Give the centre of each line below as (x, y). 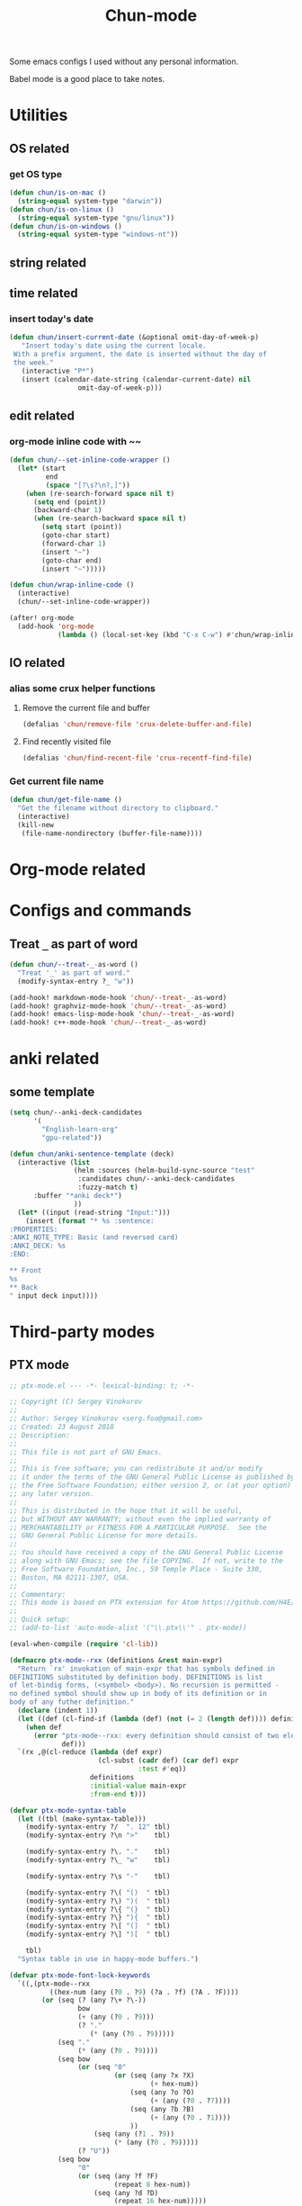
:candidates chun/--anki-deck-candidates (156, 1179)
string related (48, 262)
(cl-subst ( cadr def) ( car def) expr (169, 1760)
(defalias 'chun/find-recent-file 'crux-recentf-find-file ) (137, 758)
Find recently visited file (67, 742)
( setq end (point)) (69, 502)
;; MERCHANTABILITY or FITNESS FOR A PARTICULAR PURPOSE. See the (138, 1527)
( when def (44, 1727)
